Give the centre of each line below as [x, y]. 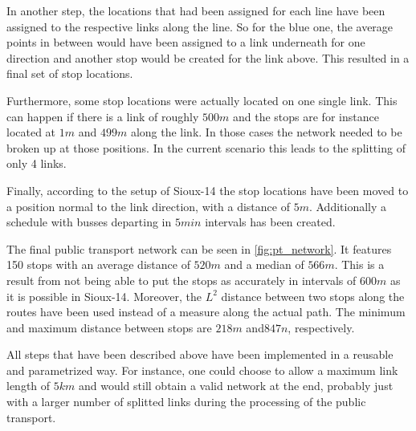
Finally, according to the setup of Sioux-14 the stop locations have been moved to [208, 190]
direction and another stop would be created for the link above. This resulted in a [208, 57]
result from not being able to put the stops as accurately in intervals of [181, 280]
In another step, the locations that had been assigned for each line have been [196, 10]
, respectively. [321, 327]
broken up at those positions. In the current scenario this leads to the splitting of [206, 147]
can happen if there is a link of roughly [103, 116]
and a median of [264, 264]
